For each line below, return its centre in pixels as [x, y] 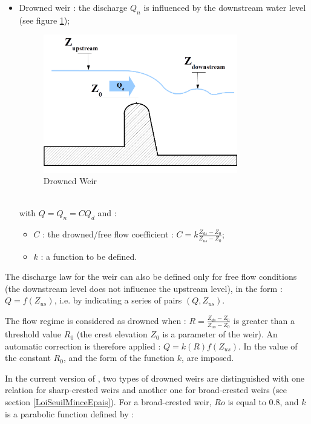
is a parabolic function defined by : [70, 413]
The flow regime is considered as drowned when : [96, 320]
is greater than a [264, 320]
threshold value [33, 334]
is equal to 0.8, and [263, 402]
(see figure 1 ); [44, 20]
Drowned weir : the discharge [73, 7]
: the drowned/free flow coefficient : [108, 234]
